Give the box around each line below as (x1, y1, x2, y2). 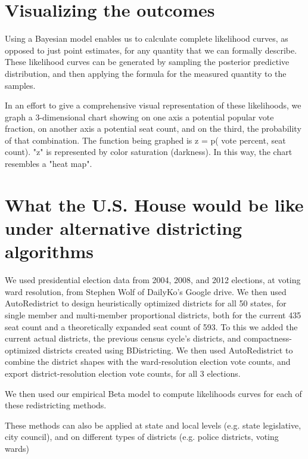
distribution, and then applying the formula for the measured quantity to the (5, 67, 287, 79)
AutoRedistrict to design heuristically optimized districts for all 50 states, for (5, 297, 287, 309)
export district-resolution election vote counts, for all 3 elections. (5, 367, 241, 379)
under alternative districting (5, 216, 242, 240)
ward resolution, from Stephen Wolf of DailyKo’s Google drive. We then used (5, 285, 287, 297)
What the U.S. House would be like (5, 192, 304, 216)
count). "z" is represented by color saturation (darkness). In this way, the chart (5, 145, 293, 158)
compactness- (243, 332, 292, 345)
